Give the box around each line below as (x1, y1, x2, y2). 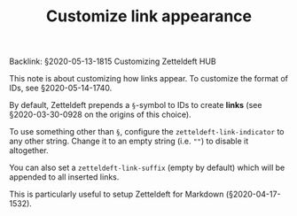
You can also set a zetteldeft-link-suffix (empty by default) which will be (9, 162, 285, 174)
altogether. (9, 145, 49, 156)
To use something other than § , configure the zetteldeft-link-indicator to (9, 127, 285, 137)
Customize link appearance (45, 6, 253, 27)
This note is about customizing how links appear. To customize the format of (9, 73, 288, 84)
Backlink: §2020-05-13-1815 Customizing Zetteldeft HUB (9, 56, 216, 67)
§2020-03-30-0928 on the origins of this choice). (9, 109, 192, 120)
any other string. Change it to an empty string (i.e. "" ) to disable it (9, 135, 249, 147)
